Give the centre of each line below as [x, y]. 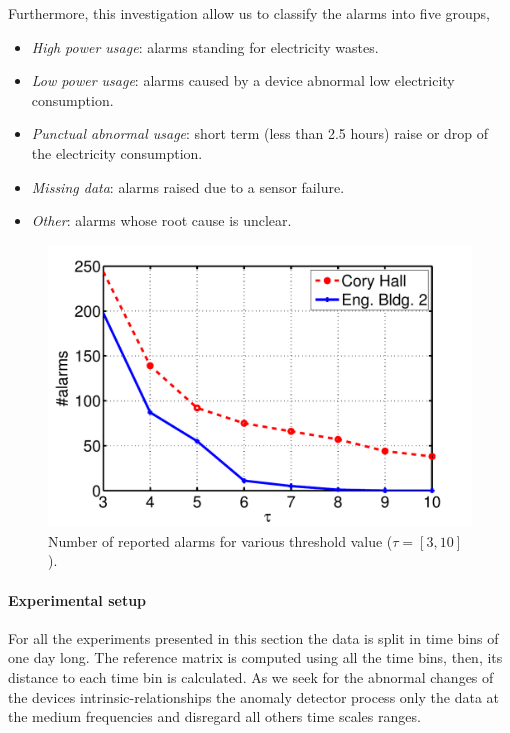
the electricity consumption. [117, 152]
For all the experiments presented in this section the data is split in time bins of [253, 637]
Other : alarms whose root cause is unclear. [161, 220]
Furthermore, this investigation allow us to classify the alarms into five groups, [249, 13]
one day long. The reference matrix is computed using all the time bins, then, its [255, 657]
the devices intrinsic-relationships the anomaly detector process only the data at [253, 696]
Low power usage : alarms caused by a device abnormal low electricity [243, 80]
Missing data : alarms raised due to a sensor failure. [188, 186]
